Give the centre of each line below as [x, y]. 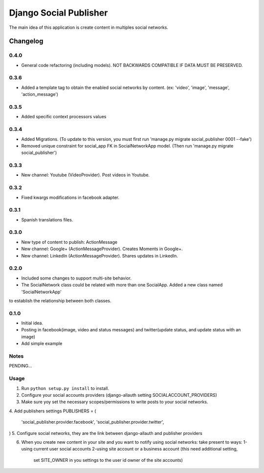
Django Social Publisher [58, 13]
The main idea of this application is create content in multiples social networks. [89, 27]
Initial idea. [32, 323]
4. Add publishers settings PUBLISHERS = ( [53, 411]
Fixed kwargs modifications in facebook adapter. [70, 197]
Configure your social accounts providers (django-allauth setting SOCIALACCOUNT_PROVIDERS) [119, 395]
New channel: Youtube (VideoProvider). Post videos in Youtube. [86, 175]
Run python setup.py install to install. [65, 388]
